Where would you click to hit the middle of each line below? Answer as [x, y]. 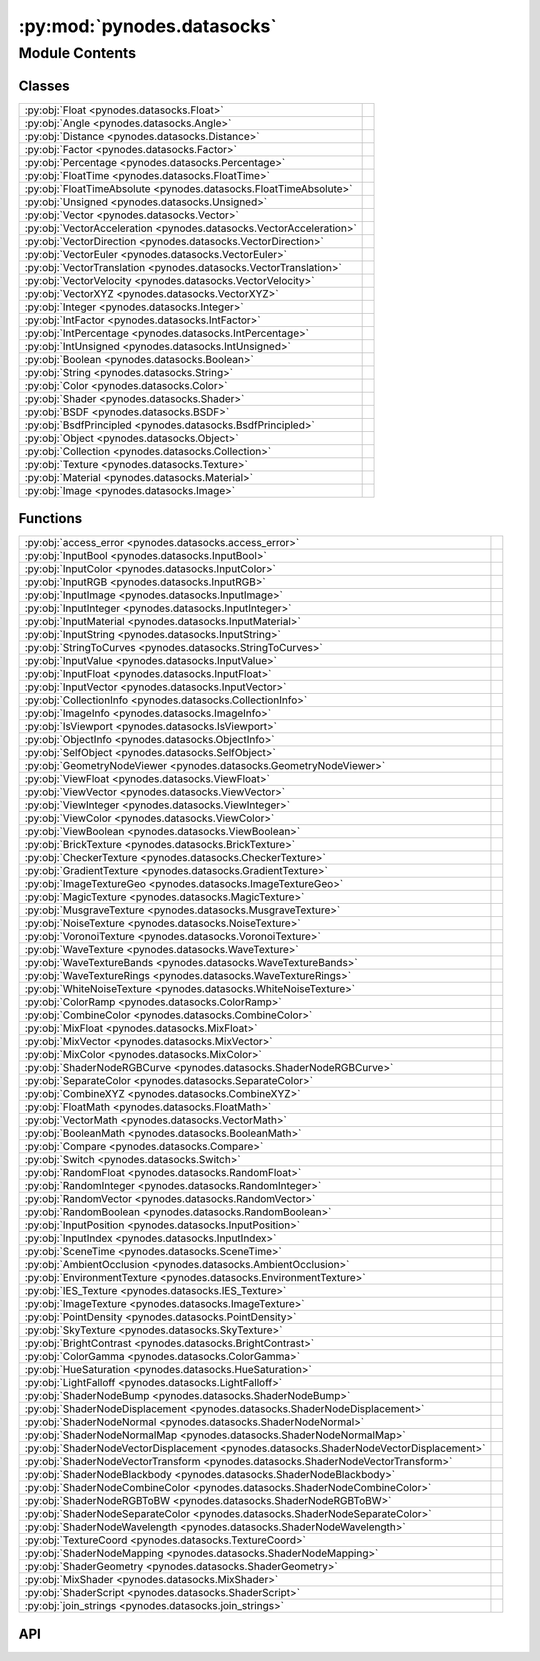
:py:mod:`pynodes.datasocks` [147, 26]
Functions [50, 518]
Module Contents [77, 53]
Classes [44, 85]
